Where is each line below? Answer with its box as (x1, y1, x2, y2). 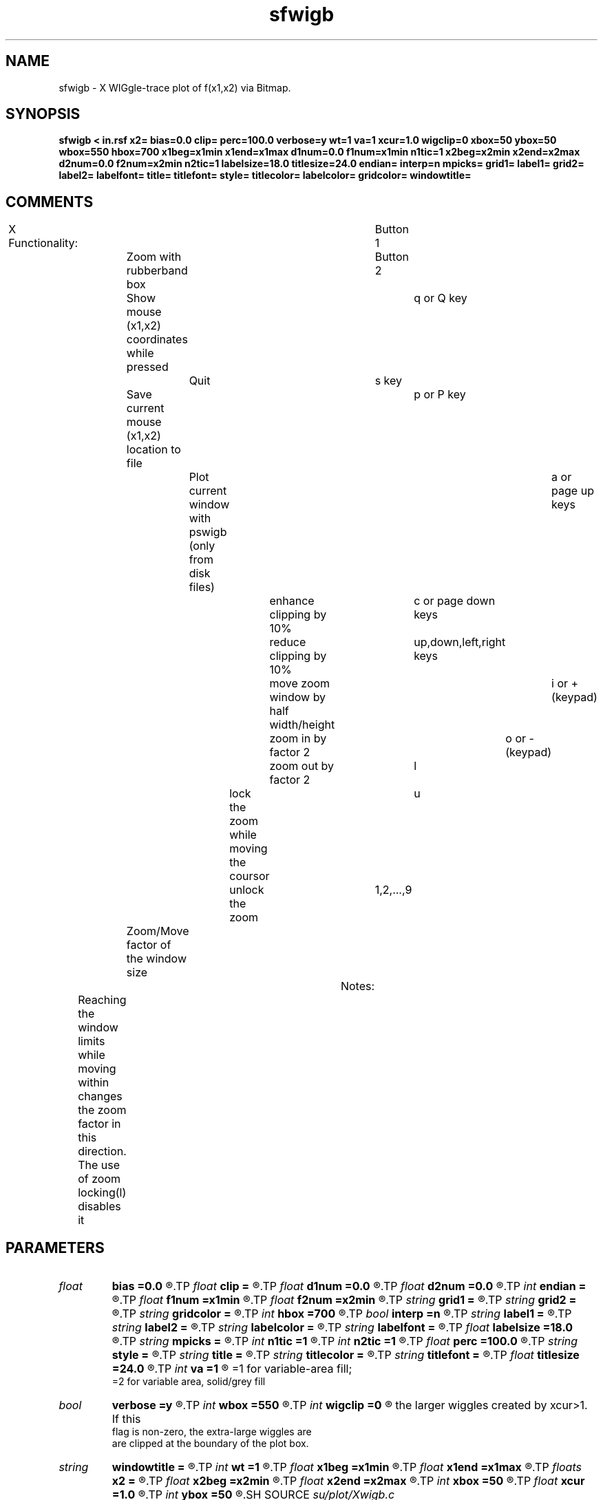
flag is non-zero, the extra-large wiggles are (112, 1426, 312, 1438)
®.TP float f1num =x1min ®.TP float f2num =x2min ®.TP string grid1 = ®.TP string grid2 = (112, 1293, 577, 1307)
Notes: (340, 979, 375, 994)
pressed (126, 360, 169, 374)
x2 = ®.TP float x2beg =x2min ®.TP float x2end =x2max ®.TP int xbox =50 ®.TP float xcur (112, 1474, 585, 1488)
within (78, 1075, 109, 1090)
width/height (269, 718, 335, 732)
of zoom (78, 1172, 121, 1186)
